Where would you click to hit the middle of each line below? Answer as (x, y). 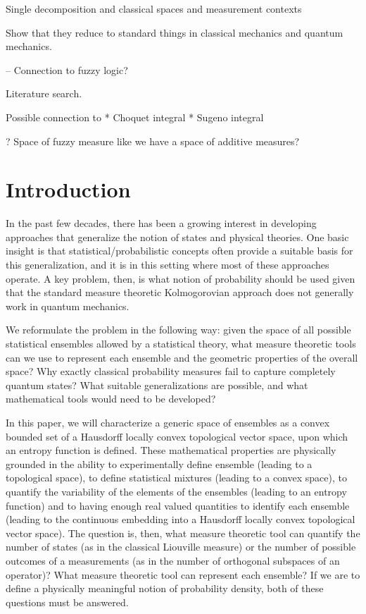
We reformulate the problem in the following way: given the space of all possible (178, 330)
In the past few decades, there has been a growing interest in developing (161, 223)
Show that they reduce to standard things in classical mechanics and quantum (175, 32)
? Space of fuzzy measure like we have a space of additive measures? (153, 141)
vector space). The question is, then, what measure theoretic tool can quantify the (183, 533)
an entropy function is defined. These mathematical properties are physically (171, 450)
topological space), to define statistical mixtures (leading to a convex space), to (176, 478)
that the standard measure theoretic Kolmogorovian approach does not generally (180, 292)
